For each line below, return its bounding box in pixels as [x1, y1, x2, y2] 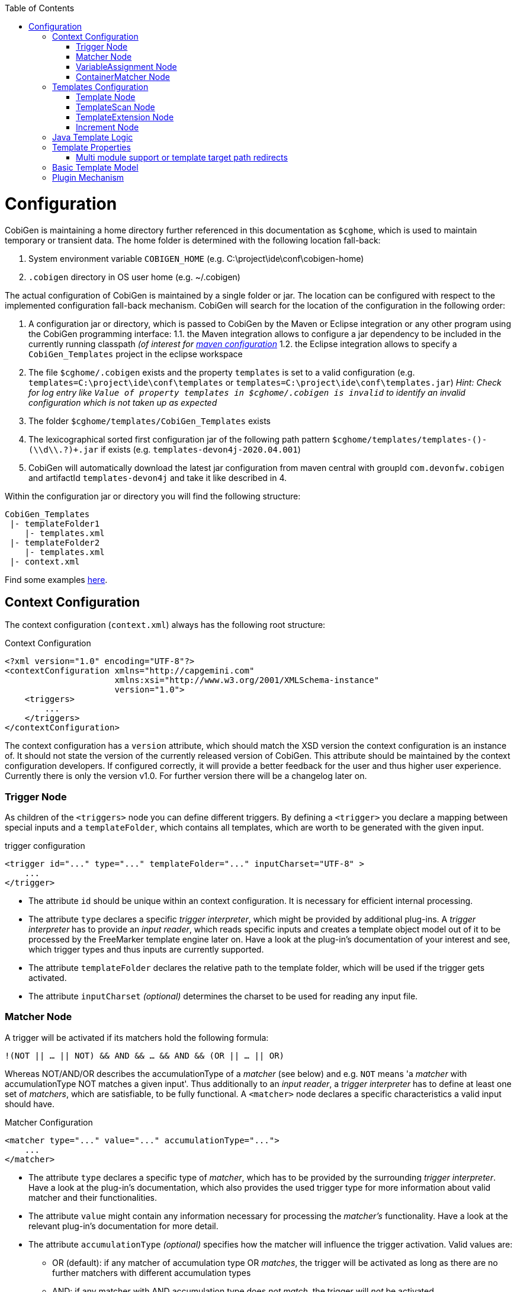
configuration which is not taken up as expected [28, 397, 217, 408]
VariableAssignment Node [76, 62, 177, 72]
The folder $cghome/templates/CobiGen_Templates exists [28, 415, 271, 426]
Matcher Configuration [5, 1117, 93, 1127]
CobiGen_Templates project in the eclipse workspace [28, 348, 243, 359]
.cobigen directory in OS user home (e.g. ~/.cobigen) [28, 271, 240, 282]
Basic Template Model [52, 162, 139, 172]
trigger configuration [5, 841, 85, 851]
